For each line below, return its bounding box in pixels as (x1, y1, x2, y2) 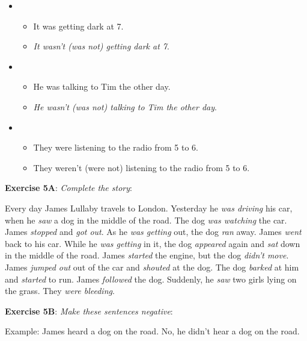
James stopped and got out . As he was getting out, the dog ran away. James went (5, 225, 302, 238)
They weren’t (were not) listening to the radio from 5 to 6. (33, 161, 250, 174)
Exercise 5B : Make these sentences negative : (5, 304, 173, 317)
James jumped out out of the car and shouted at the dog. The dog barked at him (5, 260, 299, 273)
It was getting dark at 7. (33, 19, 124, 32)
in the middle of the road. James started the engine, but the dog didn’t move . (5, 249, 289, 261)
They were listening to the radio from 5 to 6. (33, 141, 198, 154)
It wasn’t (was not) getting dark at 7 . (33, 40, 169, 52)
